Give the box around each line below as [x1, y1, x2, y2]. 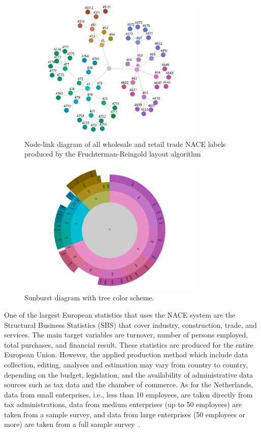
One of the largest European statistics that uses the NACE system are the [4, 309, 236, 320]
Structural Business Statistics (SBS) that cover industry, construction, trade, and [4, 319, 257, 330]
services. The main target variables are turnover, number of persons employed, [4, 329, 248, 340]
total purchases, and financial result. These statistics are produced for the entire [4, 339, 253, 350]
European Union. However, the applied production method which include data [4, 349, 248, 360]
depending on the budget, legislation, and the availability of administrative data [4, 369, 253, 380]
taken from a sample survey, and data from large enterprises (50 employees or [4, 409, 246, 419]
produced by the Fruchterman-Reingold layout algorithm [24, 148, 201, 159]
